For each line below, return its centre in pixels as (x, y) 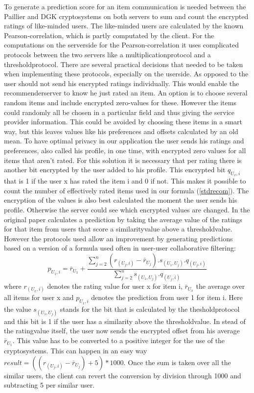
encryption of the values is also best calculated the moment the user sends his (121, 200)
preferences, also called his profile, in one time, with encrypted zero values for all (125, 150)
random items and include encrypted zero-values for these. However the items (120, 102)
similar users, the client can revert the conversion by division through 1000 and (123, 375)
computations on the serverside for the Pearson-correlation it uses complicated (121, 45)
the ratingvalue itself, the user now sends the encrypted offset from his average (122, 331)
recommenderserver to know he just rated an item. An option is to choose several (126, 93)
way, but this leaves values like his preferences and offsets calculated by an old (121, 131)
